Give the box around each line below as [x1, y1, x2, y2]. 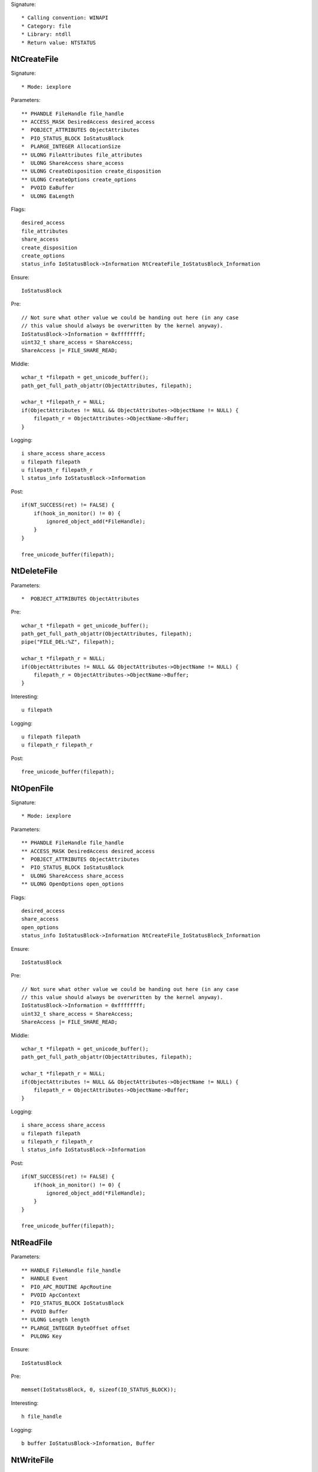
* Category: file [21, 22, 71, 29]
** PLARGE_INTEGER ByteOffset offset [21, 1325, 131, 1331]
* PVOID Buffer [21, 1308, 68, 1315]
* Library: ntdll [21, 31, 71, 38]
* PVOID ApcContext [21, 1291, 81, 1298]
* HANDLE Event [21, 1275, 68, 1282]
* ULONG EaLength [21, 193, 75, 200]
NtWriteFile [11, 1455, 54, 1465]
